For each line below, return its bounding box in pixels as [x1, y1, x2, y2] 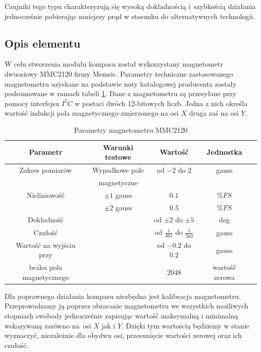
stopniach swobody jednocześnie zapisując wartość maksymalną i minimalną [5, 310, 238, 321]
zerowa [214, 271, 235, 282]
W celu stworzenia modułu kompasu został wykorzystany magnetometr [5, 59, 223, 69]
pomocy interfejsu [5, 98, 60, 108]
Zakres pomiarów [19, 164, 72, 175]
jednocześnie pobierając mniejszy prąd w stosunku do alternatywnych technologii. [5, 11, 255, 21]
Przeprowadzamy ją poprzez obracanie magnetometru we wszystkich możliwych [5, 300, 248, 311]
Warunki [103, 142, 134, 152]
